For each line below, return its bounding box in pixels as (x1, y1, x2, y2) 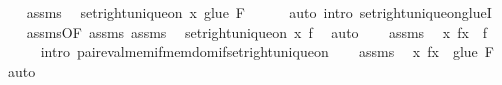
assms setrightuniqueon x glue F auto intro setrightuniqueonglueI (26, 2, 492, 22)
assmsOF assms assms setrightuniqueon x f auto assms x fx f (26, 21, 488, 42)
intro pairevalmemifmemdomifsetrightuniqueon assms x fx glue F (40, 41, 494, 62)
